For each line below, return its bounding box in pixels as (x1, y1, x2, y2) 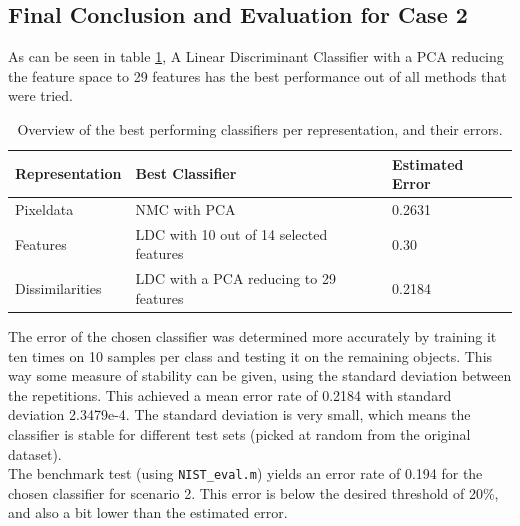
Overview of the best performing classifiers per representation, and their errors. (17, 118, 503, 139)
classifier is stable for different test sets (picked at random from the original (8, 423, 471, 444)
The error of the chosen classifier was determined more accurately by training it (8, 325, 497, 346)
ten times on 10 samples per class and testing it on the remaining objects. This (8, 345, 493, 366)
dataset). (8, 443, 62, 464)
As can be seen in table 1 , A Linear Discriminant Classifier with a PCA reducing (8, 46, 504, 67)
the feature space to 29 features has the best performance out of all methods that (8, 65, 507, 86)
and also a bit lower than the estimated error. (8, 502, 288, 523)
